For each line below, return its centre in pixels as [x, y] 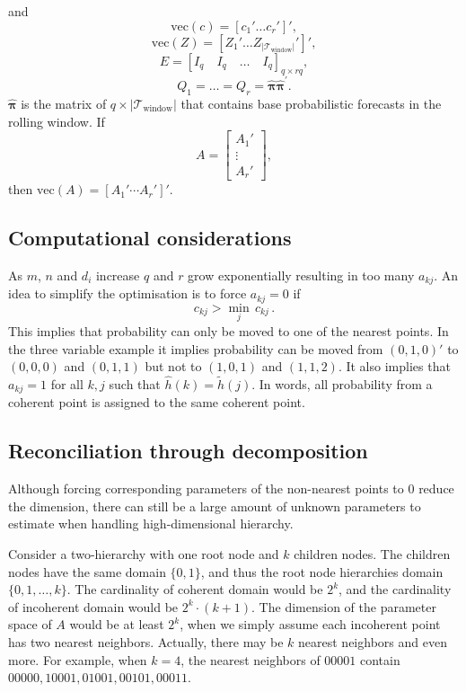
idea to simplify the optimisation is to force [127, 293]
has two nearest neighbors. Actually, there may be [146, 642]
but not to [173, 366]
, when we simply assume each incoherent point [310, 624]
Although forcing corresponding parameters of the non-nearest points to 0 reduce [231, 488]
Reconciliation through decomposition [188, 451]
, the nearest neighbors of [251, 659]
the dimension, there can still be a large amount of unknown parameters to [215, 506]
